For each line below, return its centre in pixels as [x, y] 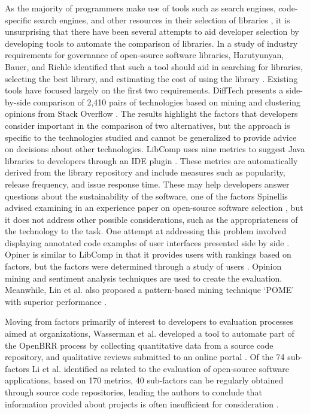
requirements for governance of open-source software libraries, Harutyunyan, [145, 55]
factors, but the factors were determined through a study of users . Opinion [143, 266]
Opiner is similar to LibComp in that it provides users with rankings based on [148, 254]
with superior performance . [56, 301]
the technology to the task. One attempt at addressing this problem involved [146, 231]
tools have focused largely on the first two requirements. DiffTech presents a [144, 90]
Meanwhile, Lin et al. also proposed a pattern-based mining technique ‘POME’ [150, 290]
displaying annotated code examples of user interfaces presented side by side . [147, 242]
